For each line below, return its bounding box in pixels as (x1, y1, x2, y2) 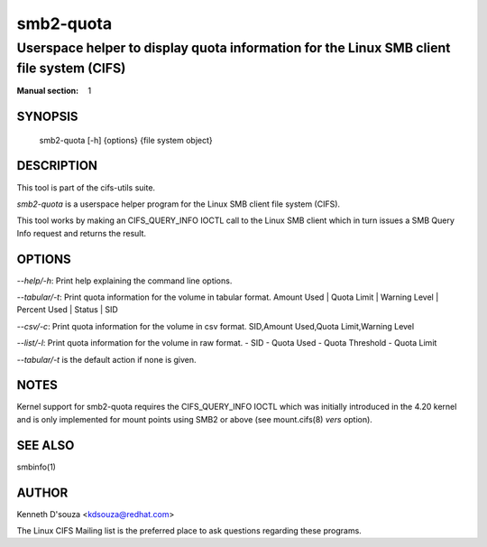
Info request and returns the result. (16, 227, 147, 238)
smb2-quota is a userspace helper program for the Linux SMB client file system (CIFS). (16, 199, 341, 209)
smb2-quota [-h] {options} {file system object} (39, 134, 214, 145)
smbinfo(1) (16, 461, 56, 472)
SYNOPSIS (16, 109, 78, 125)
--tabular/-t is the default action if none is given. (16, 354, 198, 365)
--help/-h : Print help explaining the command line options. (16, 275, 233, 286)
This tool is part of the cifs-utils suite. (16, 181, 156, 193)
